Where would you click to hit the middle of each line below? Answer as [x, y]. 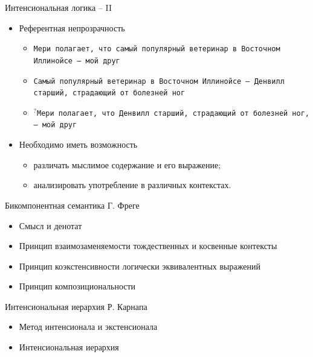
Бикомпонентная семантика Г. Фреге [72, 205]
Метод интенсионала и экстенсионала [88, 327]
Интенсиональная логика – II [58, 7]
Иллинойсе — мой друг [77, 61]
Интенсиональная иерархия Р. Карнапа [76, 306]
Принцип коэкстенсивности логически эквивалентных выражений [140, 266]
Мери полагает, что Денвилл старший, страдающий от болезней [163, 113]
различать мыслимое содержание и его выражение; [127, 164]
